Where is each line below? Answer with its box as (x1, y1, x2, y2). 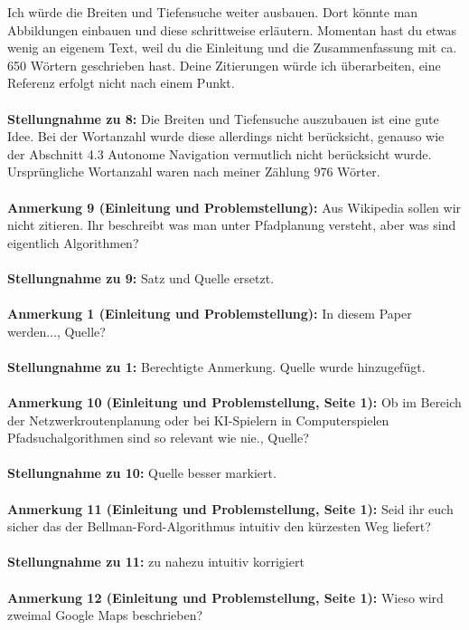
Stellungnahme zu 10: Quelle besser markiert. (7, 463, 277, 482)
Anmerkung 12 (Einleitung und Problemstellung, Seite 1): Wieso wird (7, 587, 444, 606)
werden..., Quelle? (7, 321, 106, 340)
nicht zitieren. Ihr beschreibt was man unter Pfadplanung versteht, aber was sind (7, 215, 456, 234)
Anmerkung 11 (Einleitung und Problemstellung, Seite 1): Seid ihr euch (7, 499, 454, 518)
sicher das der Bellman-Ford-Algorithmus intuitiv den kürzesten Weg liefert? (7, 517, 431, 536)
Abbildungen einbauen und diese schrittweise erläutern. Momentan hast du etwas (7, 20, 457, 39)
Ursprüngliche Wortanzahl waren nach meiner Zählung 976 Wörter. (7, 162, 380, 181)
